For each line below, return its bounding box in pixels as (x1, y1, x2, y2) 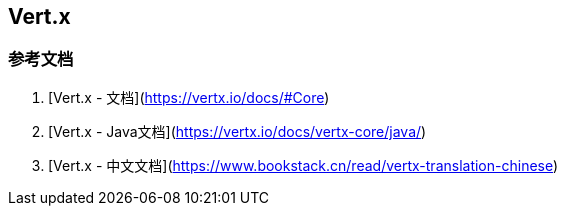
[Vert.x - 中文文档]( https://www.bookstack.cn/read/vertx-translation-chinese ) (48, 156, 559, 174)
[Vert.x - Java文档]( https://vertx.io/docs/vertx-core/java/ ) (48, 122, 427, 140)
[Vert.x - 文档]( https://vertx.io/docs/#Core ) (48, 88, 330, 106)
